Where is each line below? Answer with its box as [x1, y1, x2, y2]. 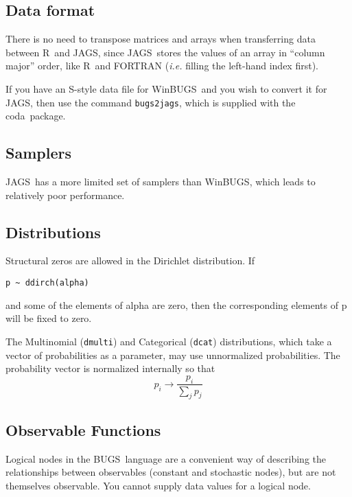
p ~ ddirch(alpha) [5, 278, 89, 288]
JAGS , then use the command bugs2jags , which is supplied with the [5, 95, 296, 109]
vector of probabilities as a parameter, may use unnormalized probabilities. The [5, 347, 340, 362]
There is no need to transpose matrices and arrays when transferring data [5, 32, 316, 46]
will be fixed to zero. [5, 311, 92, 325]
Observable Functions [5, 419, 161, 440]
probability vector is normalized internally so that [5, 361, 215, 375]
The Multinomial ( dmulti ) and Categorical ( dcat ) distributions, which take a [5, 334, 332, 348]
